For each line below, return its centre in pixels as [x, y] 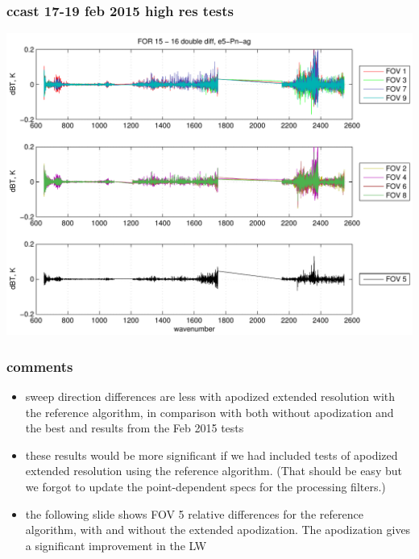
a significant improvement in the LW [116, 545]
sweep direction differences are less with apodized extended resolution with [210, 396]
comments [40, 366]
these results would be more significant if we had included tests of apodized [212, 455]
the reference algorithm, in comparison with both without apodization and [209, 412]
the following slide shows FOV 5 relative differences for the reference [194, 513]
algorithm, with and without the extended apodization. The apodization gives [218, 530]
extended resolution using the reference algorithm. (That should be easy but [214, 471]
